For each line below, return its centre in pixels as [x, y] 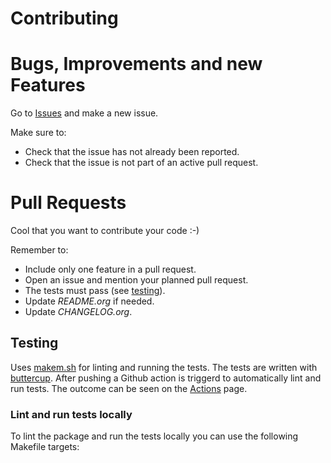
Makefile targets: [45, 447]
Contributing [64, 18]
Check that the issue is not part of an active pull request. [141, 163]
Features [48, 85]
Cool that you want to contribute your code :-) [105, 231]
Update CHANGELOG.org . [78, 312]
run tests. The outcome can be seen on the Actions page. [129, 388]
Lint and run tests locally [71, 414]
